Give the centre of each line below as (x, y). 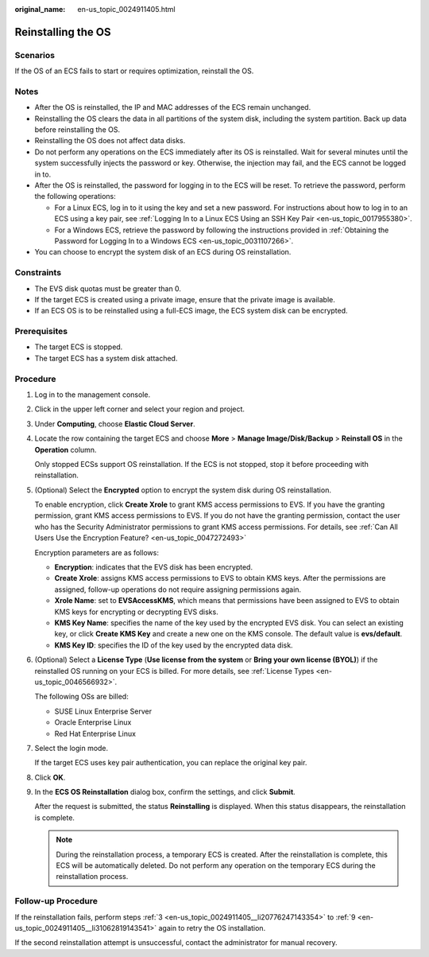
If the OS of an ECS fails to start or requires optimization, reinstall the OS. (134, 71)
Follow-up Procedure (56, 901)
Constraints (38, 273)
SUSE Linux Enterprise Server (103, 711)
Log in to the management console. (93, 395)
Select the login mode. (71, 748)
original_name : (40, 9)
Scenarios (35, 55)
